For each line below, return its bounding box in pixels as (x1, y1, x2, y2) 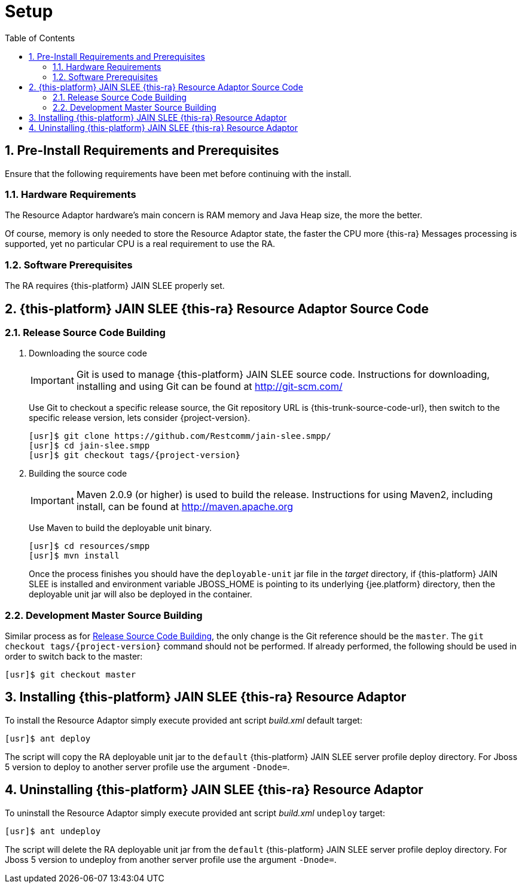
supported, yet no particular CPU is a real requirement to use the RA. (5, 239, 276, 249)
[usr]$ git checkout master (5, 670, 136, 680)
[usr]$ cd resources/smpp (29, 541, 150, 551)
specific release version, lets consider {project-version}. (29, 413, 251, 423)
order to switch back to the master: (5, 651, 143, 662)
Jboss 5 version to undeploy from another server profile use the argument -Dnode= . (5, 854, 337, 865)
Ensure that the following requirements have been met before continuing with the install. (5, 168, 352, 179)
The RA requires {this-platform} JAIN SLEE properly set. (5, 280, 225, 291)
